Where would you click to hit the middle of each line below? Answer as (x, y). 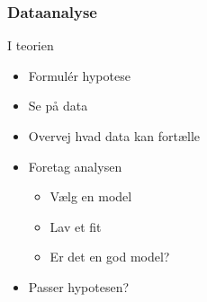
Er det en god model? (110, 257)
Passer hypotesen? (79, 286)
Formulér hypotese (79, 75)
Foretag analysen (75, 166)
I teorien (31, 45)
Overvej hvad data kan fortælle (114, 136)
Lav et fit (76, 226)
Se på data (58, 106)
